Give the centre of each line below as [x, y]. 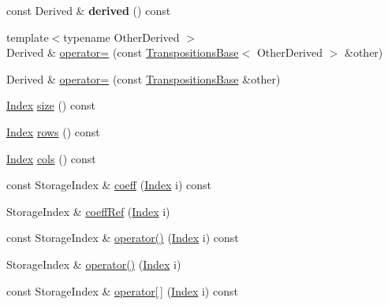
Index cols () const [51, 158]
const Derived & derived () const [89, 10]
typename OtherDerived [121, 37]
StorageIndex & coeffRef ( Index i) [88, 211]
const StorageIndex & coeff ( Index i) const [109, 185]
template [28, 37]
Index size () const [51, 105]
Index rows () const [53, 131]
